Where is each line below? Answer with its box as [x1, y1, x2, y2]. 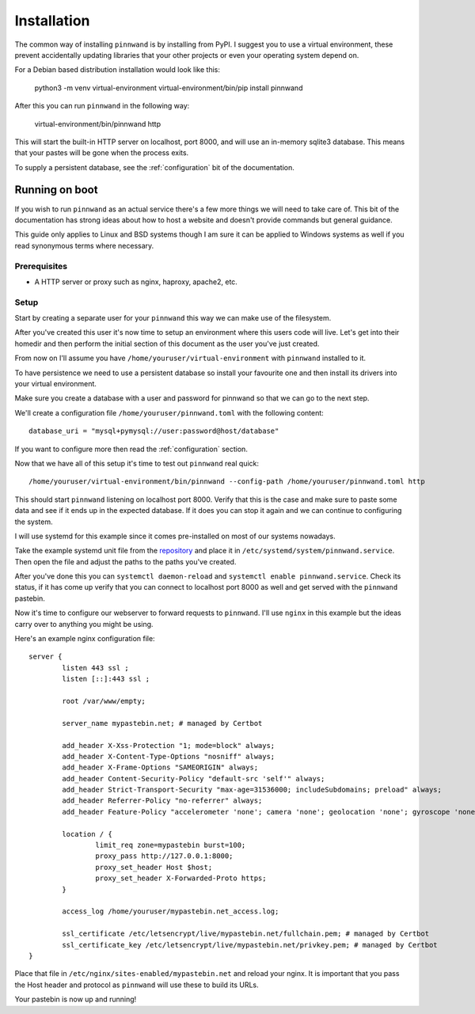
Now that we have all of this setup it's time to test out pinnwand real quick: [14, 458, 260, 468]
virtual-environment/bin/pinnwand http [34, 119, 161, 128]
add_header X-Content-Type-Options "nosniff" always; [62, 752, 275, 761]
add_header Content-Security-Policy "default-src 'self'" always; [62, 774, 325, 783]
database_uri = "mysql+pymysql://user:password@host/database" [28, 427, 279, 435]
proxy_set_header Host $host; [95, 863, 213, 872]
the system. [14, 517, 53, 526]
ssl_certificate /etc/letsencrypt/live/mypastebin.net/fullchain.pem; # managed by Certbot [62, 929, 430, 938]
